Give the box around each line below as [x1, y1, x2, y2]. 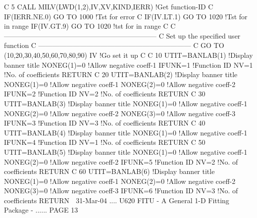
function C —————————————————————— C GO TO [4, 40, 224, 50]
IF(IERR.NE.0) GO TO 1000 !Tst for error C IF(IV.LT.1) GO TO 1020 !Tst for [4, 11, 248, 21]
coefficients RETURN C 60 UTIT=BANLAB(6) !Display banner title [4, 166, 215, 176]
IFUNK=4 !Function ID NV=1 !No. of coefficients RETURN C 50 [4, 137, 206, 147]
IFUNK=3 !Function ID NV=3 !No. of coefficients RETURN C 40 [4, 118, 206, 128]
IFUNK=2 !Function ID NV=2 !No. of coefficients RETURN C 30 [4, 88, 206, 99]
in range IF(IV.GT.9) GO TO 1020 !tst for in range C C [4, 21, 176, 31]
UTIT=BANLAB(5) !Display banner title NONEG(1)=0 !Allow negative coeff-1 [4, 146, 248, 157]
